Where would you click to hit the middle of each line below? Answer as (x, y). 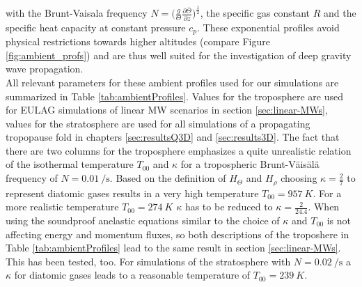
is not (339, 220)
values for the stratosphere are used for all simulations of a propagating (158, 123)
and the (340, 13)
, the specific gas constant (255, 13)
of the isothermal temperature (70, 164)
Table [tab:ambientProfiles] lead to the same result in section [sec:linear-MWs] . (173, 248)
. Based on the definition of (168, 178)
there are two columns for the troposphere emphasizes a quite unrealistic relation (179, 150)
